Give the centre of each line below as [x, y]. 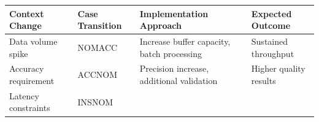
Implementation [174, 13]
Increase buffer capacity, [185, 41]
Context [27, 13]
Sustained [270, 41]
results [263, 80]
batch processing [171, 53]
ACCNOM [98, 74]
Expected [271, 13]
